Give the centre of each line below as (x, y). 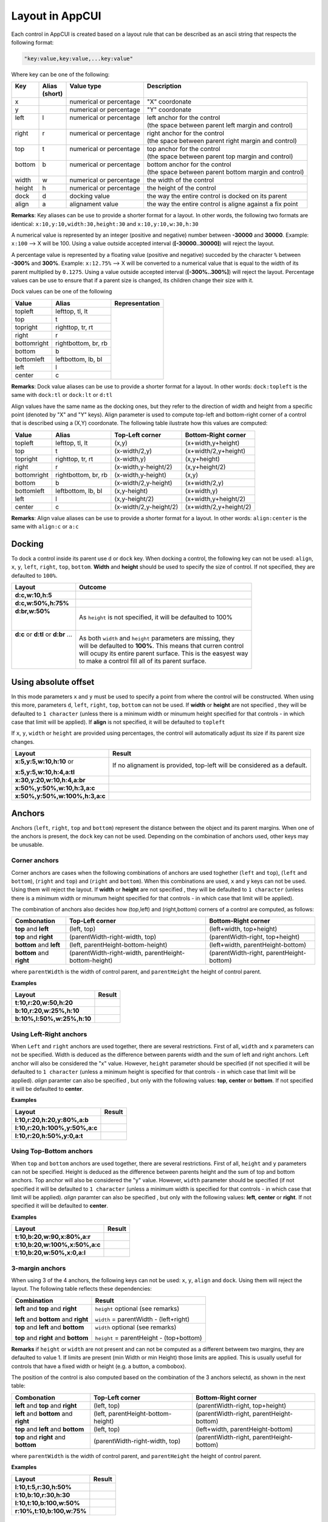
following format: (32, 42)
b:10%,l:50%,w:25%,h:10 (53, 1019)
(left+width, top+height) (243, 929)
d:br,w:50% (33, 611)
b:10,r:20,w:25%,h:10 (47, 1011)
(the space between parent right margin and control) (222, 141)
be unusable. (27, 845)
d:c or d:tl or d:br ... (43, 634)
